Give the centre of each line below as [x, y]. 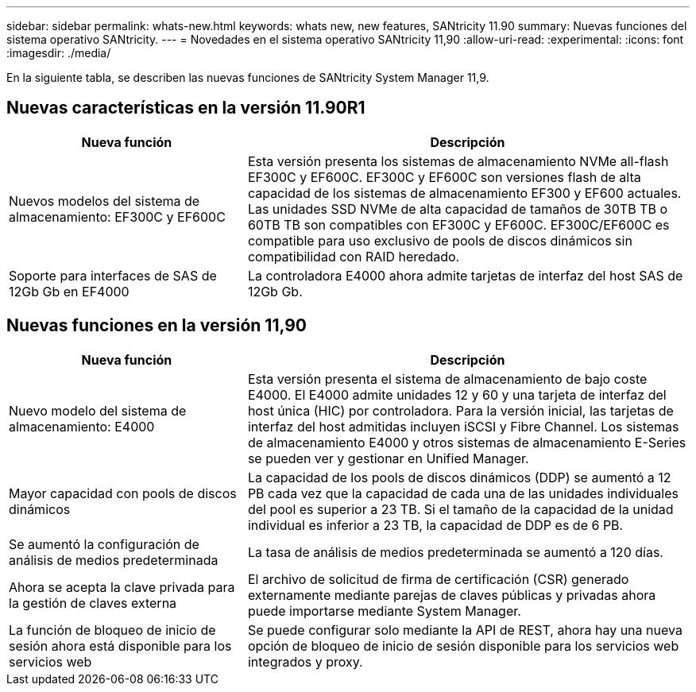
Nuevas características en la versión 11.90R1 [186, 108]
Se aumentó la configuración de [104, 544]
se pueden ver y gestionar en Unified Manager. [388, 458]
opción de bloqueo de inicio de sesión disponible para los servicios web [463, 646]
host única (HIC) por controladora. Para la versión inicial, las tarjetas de [460, 410]
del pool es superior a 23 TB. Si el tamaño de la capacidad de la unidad [460, 509]
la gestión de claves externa [93, 603]
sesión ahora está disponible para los [120, 646]
